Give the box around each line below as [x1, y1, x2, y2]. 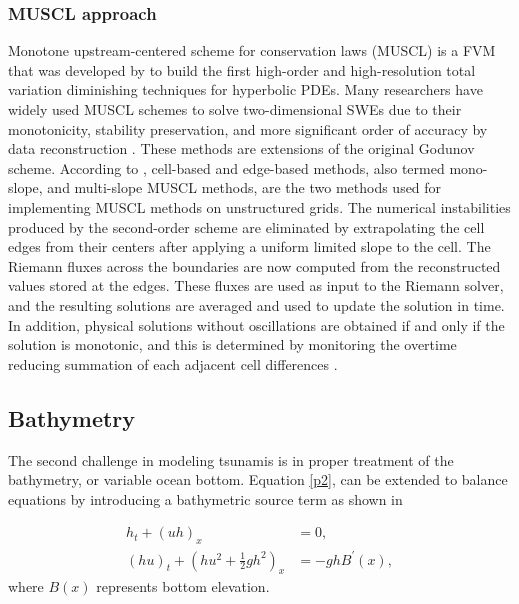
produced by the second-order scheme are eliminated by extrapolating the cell [8, 216, 485, 237]
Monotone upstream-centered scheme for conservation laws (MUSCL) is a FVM [8, 40, 496, 61]
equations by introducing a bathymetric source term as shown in [8, 488, 403, 509]
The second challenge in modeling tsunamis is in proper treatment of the [8, 449, 454, 470]
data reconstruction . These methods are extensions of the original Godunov [8, 138, 475, 159]
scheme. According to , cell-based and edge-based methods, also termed [8, 157, 445, 178]
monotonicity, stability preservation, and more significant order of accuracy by [8, 118, 488, 139]
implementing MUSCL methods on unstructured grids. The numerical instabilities [8, 196, 511, 217]
